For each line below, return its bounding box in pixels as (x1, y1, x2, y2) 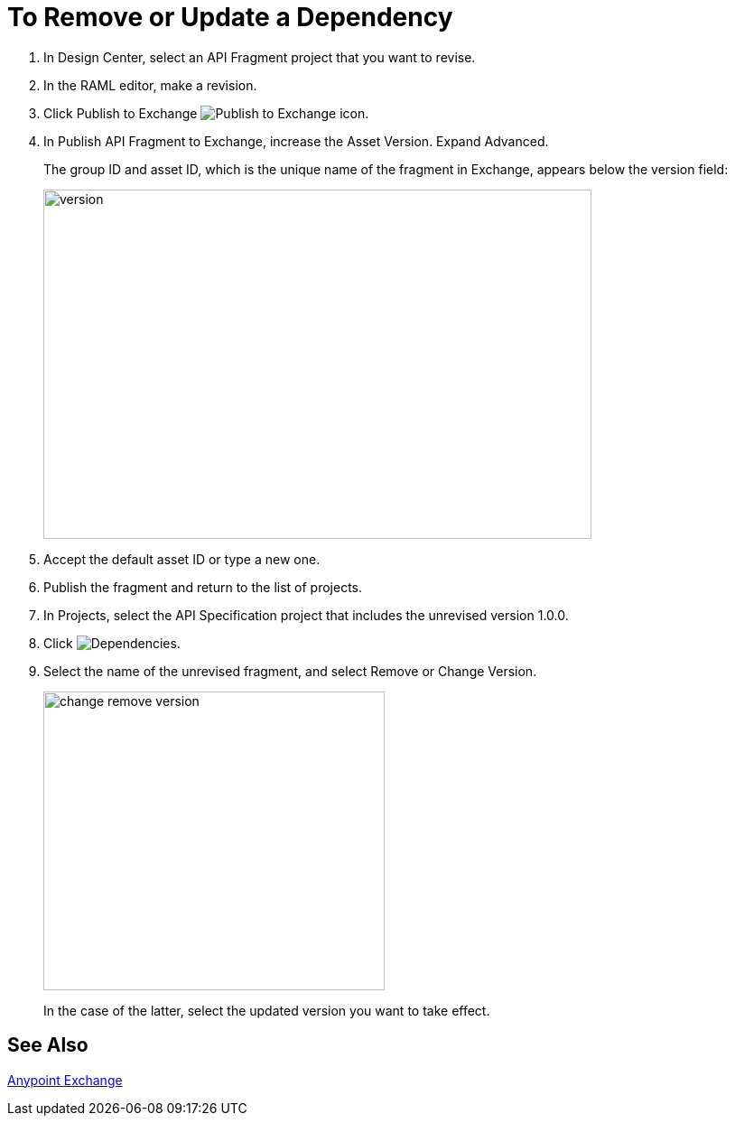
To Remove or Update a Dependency (7, 2, 453, 32)
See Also (7, 1034, 88, 1057)
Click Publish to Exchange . (43, 105, 369, 121)
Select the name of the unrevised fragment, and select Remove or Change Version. (43, 663, 537, 679)
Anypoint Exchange (7, 1072, 123, 1088)
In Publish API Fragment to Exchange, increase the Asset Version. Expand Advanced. (43, 133, 549, 149)
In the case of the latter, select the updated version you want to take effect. (43, 1002, 490, 1018)
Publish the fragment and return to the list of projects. (43, 579, 363, 595)
